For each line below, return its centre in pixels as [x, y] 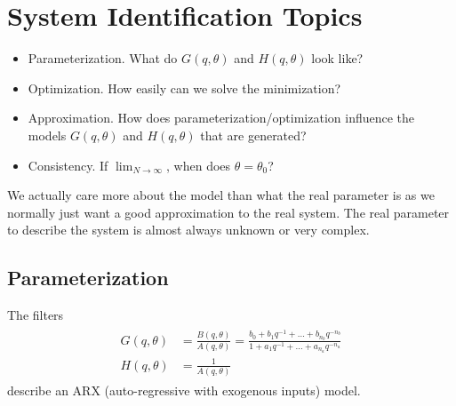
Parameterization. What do [103, 58]
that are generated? [253, 135]
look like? [337, 58]
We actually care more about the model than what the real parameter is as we [221, 195]
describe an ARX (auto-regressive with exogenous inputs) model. [184, 390]
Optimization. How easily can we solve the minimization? [184, 88]
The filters [36, 315]
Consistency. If [68, 165]
